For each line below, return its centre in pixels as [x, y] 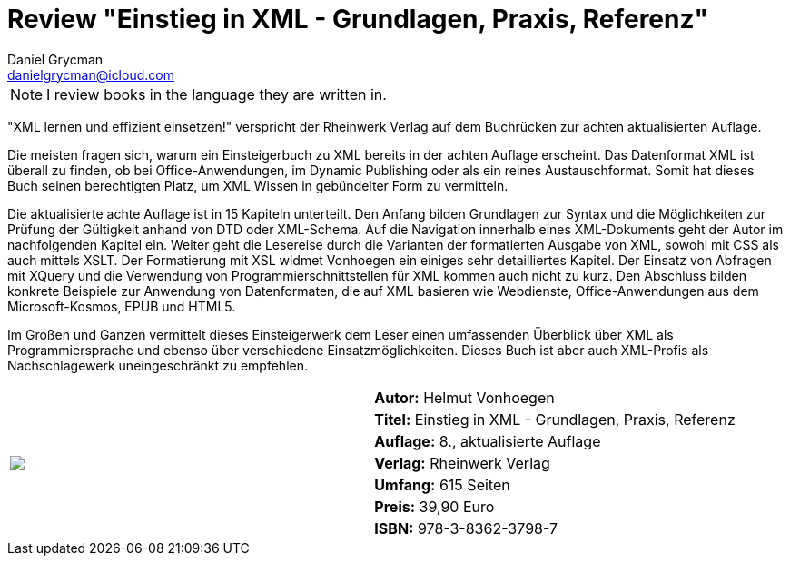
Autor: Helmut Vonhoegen [464, 397]
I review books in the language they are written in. [217, 94]
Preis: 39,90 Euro [434, 506]
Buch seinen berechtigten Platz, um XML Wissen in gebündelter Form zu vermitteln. [258, 185]
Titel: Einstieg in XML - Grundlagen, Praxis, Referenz [555, 419]
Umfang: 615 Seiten [442, 484]
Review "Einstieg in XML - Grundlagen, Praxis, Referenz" [358, 19]
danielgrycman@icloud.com [91, 74]
